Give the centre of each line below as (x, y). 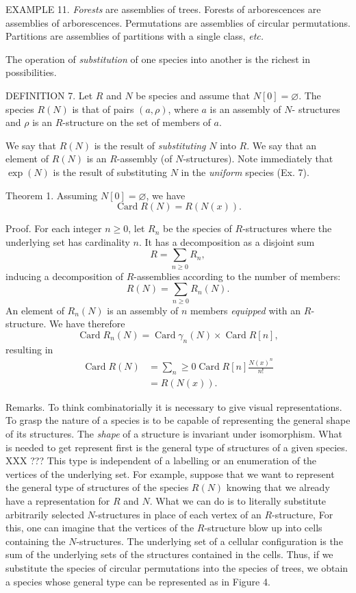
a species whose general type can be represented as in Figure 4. (138, 581)
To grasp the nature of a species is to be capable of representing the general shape (178, 420)
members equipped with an (246, 310)
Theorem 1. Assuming (52, 195)
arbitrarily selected (45, 514)
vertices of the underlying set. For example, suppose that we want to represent (170, 474)
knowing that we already (278, 487)
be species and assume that (193, 95)
